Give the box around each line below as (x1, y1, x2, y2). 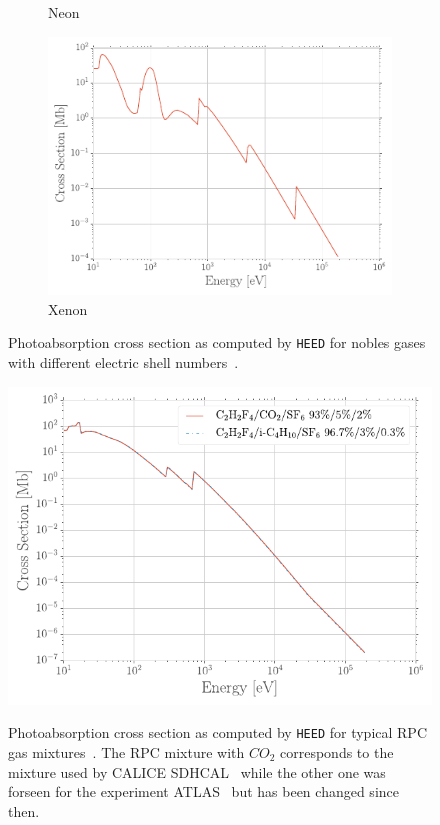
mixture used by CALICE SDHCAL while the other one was (8, 761, 386, 782)
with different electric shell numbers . (8, 352, 239, 373)
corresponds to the (280, 742, 394, 763)
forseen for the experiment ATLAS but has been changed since (8, 781, 399, 802)
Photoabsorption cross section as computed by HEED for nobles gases (8, 332, 426, 353)
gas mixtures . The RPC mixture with (8, 742, 245, 763)
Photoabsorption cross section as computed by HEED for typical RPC (8, 722, 428, 743)
